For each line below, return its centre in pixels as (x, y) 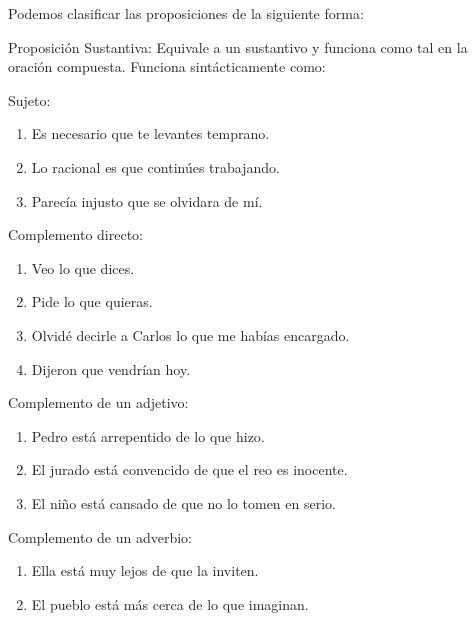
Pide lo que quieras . (92, 301)
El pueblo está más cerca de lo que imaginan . (170, 603)
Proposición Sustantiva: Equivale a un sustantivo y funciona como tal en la (238, 46)
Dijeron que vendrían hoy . (111, 368)
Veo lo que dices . (83, 267)
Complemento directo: (75, 234)
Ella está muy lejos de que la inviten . (145, 570)
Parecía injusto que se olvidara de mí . (147, 200)
